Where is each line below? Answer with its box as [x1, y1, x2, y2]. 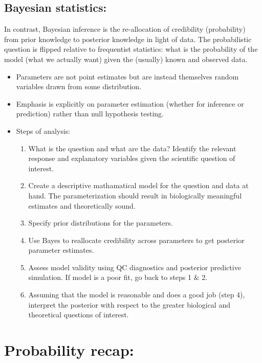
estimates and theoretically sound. [28, 200, 136, 211]
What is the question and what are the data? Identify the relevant [28, 143, 236, 153]
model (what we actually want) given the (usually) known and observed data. [4, 53, 248, 64]
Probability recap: [4, 339, 134, 360]
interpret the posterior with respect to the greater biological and [28, 299, 230, 310]
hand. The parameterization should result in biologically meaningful [28, 190, 242, 200]
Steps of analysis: [16, 125, 71, 136]
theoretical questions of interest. [28, 309, 129, 320]
